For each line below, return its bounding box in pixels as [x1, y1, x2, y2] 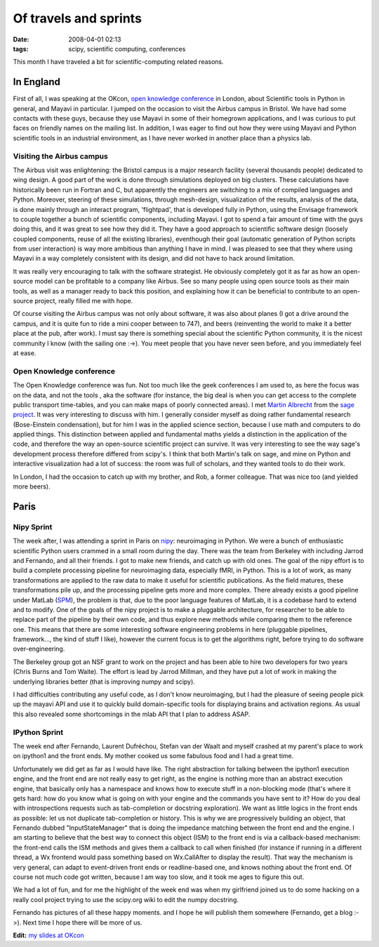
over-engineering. [13, 644, 65, 653]
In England [13, 76, 61, 88]
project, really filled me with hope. [34, 297, 133, 305]
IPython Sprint [13, 727, 63, 737]
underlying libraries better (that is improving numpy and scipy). [13, 677, 196, 686]
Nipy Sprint [13, 522, 53, 531]
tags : [13, 44, 29, 53]
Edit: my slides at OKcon [13, 931, 84, 939]
